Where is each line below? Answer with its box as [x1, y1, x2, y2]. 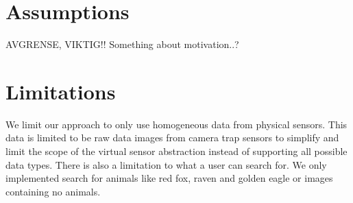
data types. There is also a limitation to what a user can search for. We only [5, 157, 327, 171]
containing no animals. [5, 184, 101, 198]
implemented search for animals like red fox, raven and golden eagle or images [5, 171, 333, 185]
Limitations [5, 77, 116, 105]
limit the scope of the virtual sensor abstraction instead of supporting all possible [5, 144, 348, 158]
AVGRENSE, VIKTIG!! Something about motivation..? [5, 37, 239, 51]
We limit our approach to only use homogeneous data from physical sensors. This [5, 117, 348, 131]
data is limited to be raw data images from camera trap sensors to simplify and [5, 130, 339, 145]
